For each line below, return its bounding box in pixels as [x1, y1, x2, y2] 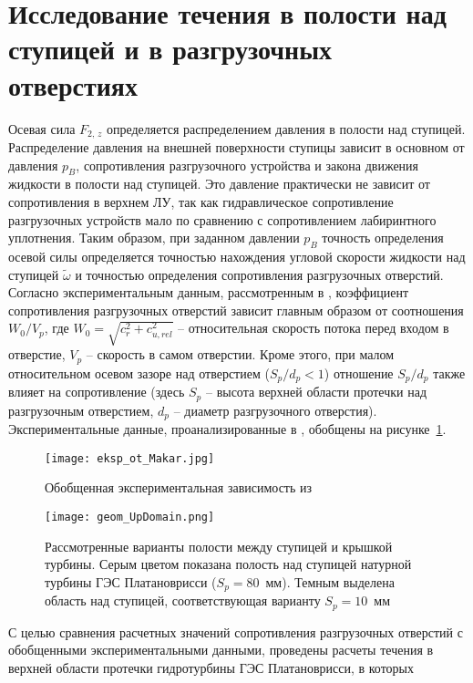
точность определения [322, 228, 444, 247]
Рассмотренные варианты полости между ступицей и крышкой [45, 536, 393, 555]
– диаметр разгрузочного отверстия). [173, 400, 377, 419]
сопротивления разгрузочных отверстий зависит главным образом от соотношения [8, 300, 464, 319]
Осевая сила [8, 119, 76, 138]
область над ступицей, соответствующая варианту [45, 591, 321, 610]
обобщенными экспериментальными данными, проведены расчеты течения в [8, 640, 434, 659]
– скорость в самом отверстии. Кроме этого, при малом [86, 345, 395, 364]
